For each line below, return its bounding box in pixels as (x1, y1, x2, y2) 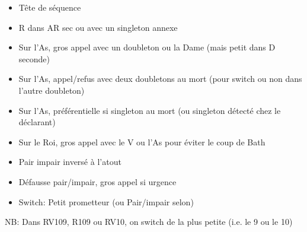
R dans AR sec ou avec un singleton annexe (18, 21, 178, 33)
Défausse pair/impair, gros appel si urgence (18, 175, 177, 187)
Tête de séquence (18, 1, 81, 13)
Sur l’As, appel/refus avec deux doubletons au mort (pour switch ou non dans (18, 72, 302, 85)
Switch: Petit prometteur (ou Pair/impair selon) (18, 195, 194, 208)
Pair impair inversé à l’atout (18, 155, 121, 168)
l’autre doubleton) (18, 84, 85, 96)
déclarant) (18, 116, 56, 128)
